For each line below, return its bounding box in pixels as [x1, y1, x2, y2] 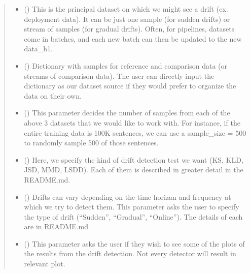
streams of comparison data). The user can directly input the [24, 70, 215, 81]
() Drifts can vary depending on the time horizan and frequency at [24, 191, 231, 202]
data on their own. [24, 90, 82, 101]
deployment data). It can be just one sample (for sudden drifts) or [24, 13, 230, 24]
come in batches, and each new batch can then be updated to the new [24, 33, 242, 44]
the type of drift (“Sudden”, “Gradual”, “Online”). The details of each [24, 211, 243, 222]
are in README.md [24, 221, 89, 232]
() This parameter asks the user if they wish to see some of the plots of [24, 238, 245, 249]
